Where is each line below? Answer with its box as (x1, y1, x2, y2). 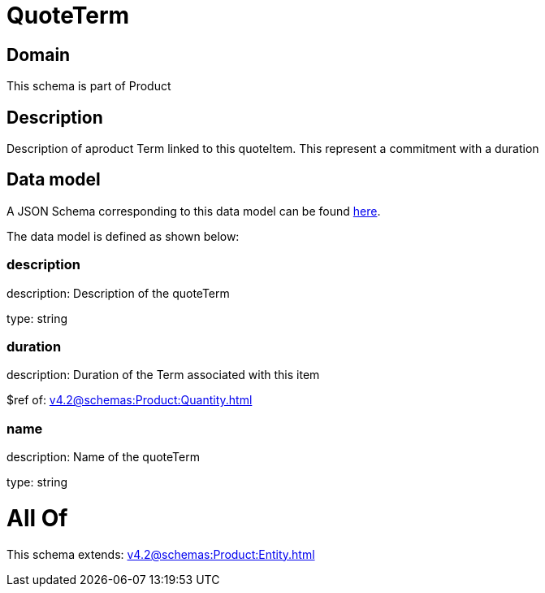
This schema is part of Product (6, 79, 171, 94)
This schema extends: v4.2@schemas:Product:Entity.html (6, 547, 315, 561)
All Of (6, 504, 68, 532)
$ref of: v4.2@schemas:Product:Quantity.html (6, 393, 253, 408)
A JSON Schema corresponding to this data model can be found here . (6, 203, 381, 218)
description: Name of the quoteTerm (6, 450, 200, 464)
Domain (6, 44, 71, 65)
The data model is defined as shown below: (6, 229, 240, 243)
